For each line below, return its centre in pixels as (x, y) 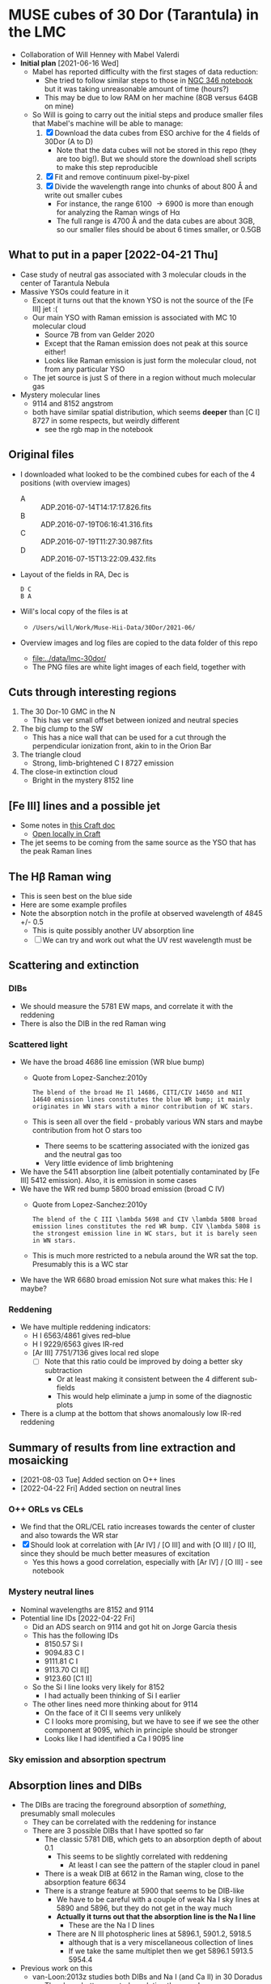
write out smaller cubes (83, 195)
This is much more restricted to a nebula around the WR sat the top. (145, 1255)
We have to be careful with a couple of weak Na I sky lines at (158, 1900)
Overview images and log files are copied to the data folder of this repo (139, 642)
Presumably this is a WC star (80, 1264)
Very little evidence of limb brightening (109, 1163)
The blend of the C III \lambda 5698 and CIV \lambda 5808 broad (144, 1219)
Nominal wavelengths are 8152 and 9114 (87, 1609)
